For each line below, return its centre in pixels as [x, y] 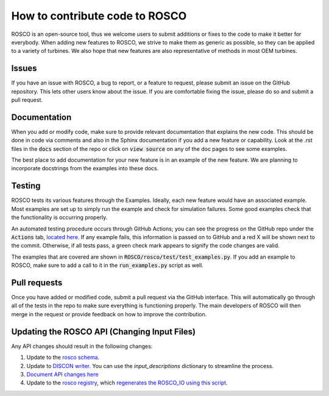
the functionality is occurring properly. [59, 217]
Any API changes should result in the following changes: [82, 346]
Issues [24, 68]
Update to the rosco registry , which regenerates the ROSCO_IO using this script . [127, 383]
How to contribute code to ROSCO [99, 16]
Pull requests [37, 283]
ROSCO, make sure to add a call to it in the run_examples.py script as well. [107, 265]
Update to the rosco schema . [63, 357]
